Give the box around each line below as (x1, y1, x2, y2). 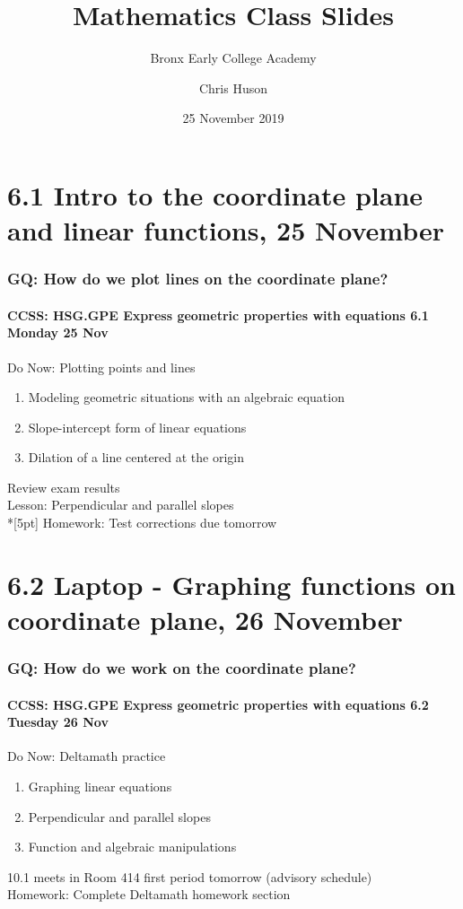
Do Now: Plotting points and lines (7, 357, 196, 376)
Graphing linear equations (28, 777, 172, 796)
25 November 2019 (182, 109, 284, 127)
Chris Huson (198, 78, 268, 97)
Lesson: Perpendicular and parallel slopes (7, 495, 234, 514)
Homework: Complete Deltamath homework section (7, 885, 291, 904)
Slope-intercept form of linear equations (28, 417, 247, 436)
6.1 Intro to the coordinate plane (7, 176, 424, 213)
